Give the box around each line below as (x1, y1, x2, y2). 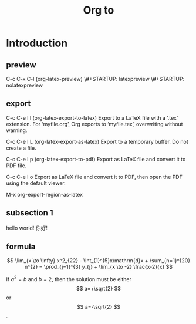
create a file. (6, 144, 36, 151)
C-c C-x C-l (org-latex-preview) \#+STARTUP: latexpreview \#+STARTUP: (6, 76, 185, 82)
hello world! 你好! (6, 224, 48, 231)
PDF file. (6, 162, 27, 169)
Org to (83, 4, 114, 17)
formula (6, 242, 36, 252)
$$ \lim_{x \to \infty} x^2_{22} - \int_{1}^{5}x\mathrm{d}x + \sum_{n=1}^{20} (6, 257, 191, 264)
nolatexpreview (6, 82, 43, 89)
